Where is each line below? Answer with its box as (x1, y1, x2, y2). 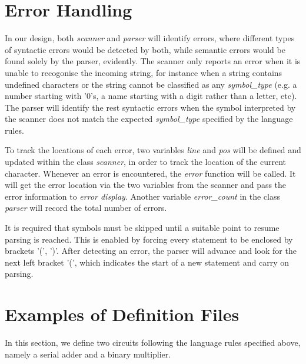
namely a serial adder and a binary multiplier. (5, 348, 171, 360)
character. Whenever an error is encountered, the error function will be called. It (5, 167, 296, 179)
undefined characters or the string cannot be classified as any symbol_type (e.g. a (5, 78, 297, 90)
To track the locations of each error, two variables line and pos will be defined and (5, 144, 301, 156)
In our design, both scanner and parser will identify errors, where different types (5, 32, 295, 44)
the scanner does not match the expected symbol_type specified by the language (5, 112, 293, 125)
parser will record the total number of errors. (5, 201, 167, 214)
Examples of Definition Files (5, 302, 240, 326)
